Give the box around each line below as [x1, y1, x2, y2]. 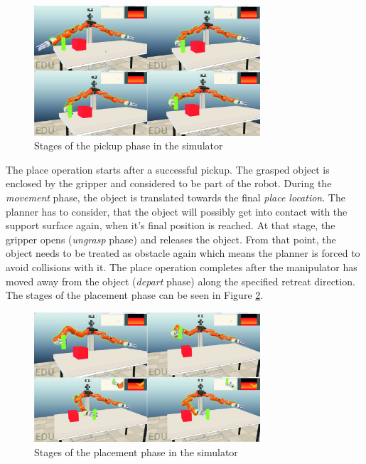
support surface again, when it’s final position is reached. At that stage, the [6, 218, 335, 233]
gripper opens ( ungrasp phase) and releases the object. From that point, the [6, 231, 336, 246]
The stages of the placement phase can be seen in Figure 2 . [6, 288, 264, 302]
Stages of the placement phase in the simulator [34, 444, 238, 459]
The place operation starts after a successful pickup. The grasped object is [6, 162, 330, 176]
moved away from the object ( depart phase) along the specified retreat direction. [6, 273, 355, 288]
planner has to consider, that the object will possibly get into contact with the [6, 204, 348, 218]
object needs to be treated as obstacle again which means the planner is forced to [6, 246, 360, 260]
